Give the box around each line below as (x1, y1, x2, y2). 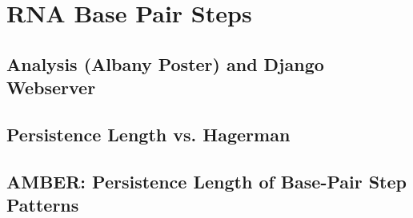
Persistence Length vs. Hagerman (6, 121, 291, 146)
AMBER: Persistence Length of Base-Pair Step (6, 168, 407, 193)
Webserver (6, 75, 96, 100)
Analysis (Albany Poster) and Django (6, 51, 324, 76)
